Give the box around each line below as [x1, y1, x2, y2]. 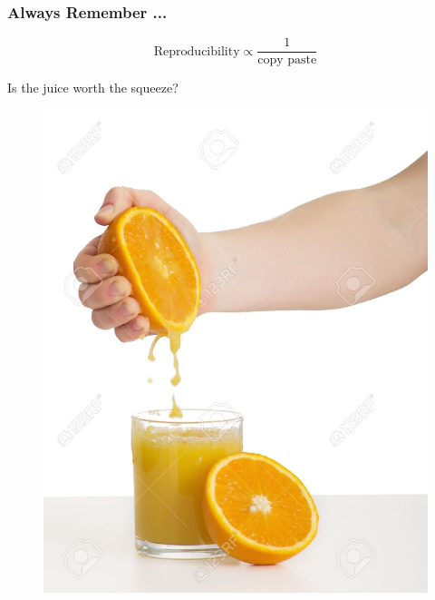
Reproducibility [153, 44, 240, 58]
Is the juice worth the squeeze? [7, 78, 179, 97]
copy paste [257, 54, 317, 67]
